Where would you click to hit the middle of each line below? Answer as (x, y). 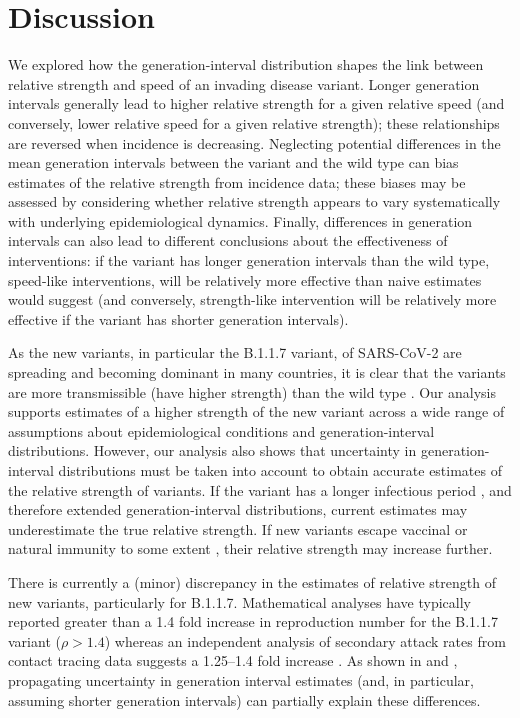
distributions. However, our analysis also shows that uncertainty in (212, 450)
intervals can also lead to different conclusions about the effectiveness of (228, 240)
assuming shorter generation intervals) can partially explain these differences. (244, 699)
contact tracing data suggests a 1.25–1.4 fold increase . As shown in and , (233, 660)
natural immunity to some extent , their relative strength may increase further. (250, 548)
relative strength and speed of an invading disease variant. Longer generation (244, 83)
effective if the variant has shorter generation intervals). (178, 318)
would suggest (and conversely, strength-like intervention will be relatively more (252, 299)
